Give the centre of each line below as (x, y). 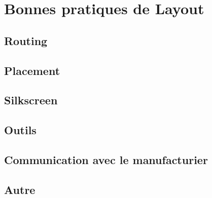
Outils (20, 130)
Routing (26, 40)
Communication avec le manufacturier (106, 159)
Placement (32, 70)
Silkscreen (31, 100)
